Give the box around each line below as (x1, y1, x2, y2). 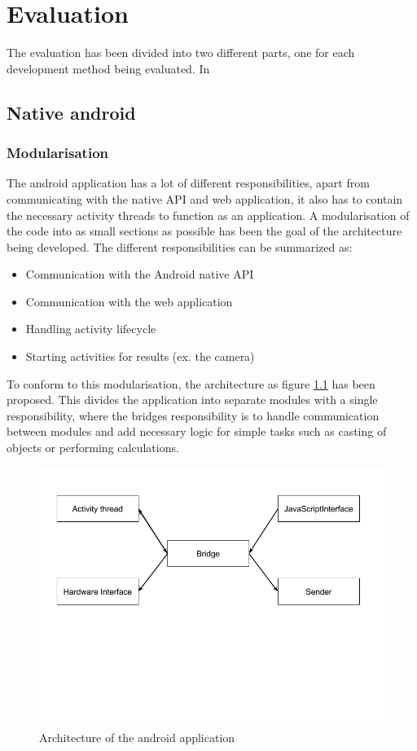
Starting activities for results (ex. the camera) (25, 348, 255, 365)
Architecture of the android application (39, 729, 235, 746)
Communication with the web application (25, 292, 233, 310)
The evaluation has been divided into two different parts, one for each (7, 44, 355, 61)
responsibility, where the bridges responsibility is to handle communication (7, 406, 380, 424)
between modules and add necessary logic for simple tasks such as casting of (7, 423, 387, 440)
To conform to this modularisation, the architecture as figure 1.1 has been (7, 375, 375, 392)
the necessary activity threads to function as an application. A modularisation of (7, 206, 410, 223)
